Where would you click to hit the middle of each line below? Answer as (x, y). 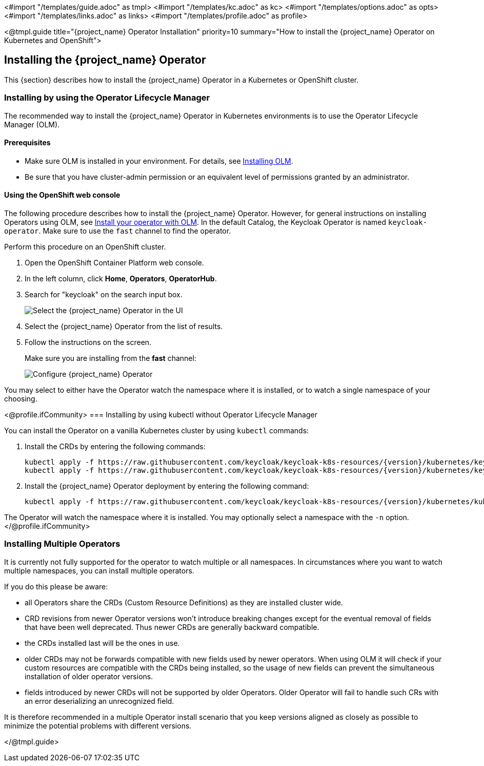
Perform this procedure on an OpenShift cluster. (85, 247)
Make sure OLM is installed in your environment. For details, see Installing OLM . (159, 161)
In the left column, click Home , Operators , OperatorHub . (121, 279)
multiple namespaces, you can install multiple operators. (99, 570)
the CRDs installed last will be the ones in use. (102, 643)
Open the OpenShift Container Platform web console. (114, 263)
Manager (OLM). (32, 124)
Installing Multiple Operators (62, 544)
